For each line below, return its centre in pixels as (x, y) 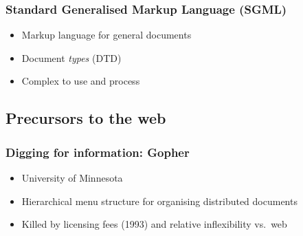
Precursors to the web (86, 118)
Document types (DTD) (71, 57)
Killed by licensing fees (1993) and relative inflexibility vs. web (154, 224)
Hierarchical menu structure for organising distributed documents (159, 201)
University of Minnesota (72, 178)
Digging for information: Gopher (98, 152)
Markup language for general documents (106, 35)
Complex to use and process (81, 81)
